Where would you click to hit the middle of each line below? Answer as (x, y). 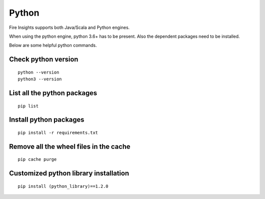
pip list (28, 106)
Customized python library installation (69, 173)
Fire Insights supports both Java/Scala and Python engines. (69, 27)
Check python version (44, 60)
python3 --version (40, 79)
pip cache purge (37, 160)
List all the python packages (53, 93)
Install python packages (47, 120)
